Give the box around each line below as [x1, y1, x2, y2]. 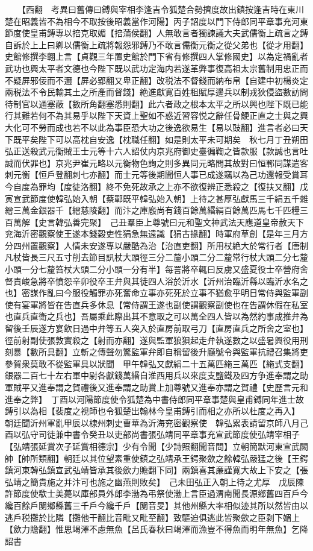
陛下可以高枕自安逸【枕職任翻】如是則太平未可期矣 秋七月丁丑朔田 [38, 133, 308, 145]
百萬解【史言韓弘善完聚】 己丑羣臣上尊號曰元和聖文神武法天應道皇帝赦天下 [5, 215, 304, 228]
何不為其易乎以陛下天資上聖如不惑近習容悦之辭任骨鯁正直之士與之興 [38, 109, 308, 122]
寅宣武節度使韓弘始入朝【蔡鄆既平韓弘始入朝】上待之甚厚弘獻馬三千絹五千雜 [5, 192, 308, 204]
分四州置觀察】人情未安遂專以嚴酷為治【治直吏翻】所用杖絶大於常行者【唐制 [5, 239, 308, 251]
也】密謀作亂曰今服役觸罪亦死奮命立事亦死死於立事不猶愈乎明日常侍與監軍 [5, 286, 300, 299]
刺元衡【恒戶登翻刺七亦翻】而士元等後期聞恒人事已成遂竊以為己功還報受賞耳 [5, 168, 308, 181]
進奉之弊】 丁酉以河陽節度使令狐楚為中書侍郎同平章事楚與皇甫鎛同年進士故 [5, 392, 304, 405]
